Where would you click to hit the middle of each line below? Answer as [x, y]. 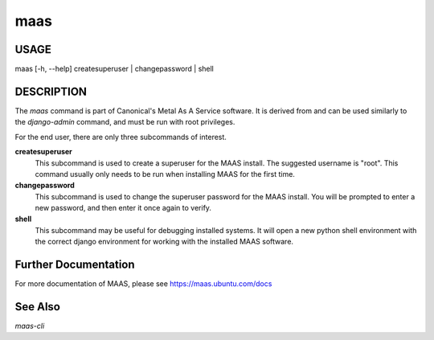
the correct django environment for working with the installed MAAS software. [164, 242]
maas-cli [30, 326]
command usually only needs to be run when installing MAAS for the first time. [165, 174]
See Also [37, 307]
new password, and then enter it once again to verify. [123, 208]
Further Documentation [75, 265]
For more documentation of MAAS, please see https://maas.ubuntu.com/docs [143, 284]
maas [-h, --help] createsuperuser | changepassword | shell [115, 69]
